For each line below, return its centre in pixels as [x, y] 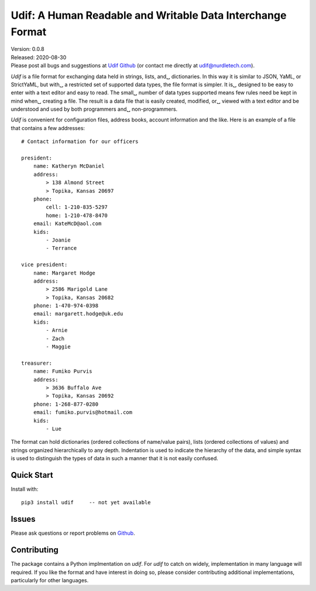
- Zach [55, 338]
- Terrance [61, 248]
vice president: [44, 265]
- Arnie [57, 330]
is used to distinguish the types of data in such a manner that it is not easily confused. [115, 458]
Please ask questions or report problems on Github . [73, 533]
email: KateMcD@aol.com [67, 224]
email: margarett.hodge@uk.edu [78, 314]
